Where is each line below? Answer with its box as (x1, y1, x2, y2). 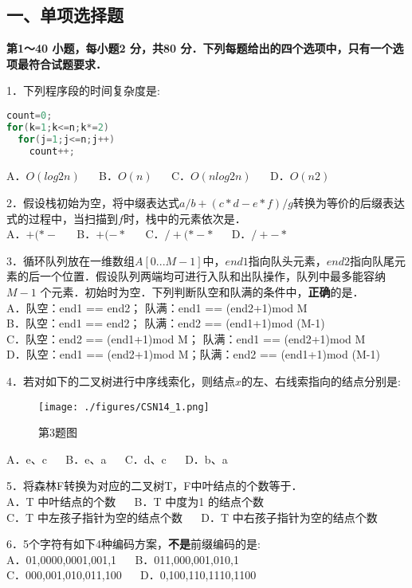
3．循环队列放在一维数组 (6, 252, 135, 269)
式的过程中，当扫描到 (6, 210, 118, 226)
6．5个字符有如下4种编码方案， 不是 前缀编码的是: (6, 535, 261, 552)
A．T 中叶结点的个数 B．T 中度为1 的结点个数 (6, 493, 264, 510)
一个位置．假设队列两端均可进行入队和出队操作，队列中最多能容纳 (39, 268, 386, 284)
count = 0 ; (6, 109, 53, 121)
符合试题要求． (28, 55, 107, 72)
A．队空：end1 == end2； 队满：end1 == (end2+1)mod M (6, 299, 308, 316)
